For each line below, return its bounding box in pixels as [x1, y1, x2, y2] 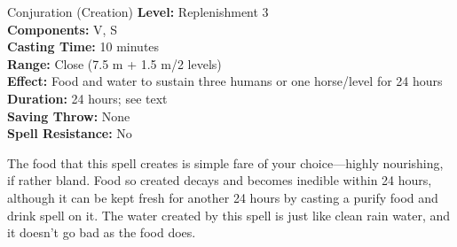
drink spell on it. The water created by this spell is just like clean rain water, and [7, 205, 451, 224]
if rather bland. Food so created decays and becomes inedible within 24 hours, [7, 171, 432, 189]
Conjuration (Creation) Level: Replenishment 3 [7, 3, 269, 20]
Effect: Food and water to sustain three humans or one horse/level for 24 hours [7, 72, 443, 90]
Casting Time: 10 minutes [7, 37, 160, 56]
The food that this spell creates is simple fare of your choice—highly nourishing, [7, 153, 444, 172]
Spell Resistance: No [7, 124, 132, 143]
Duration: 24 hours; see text [7, 89, 168, 107]
